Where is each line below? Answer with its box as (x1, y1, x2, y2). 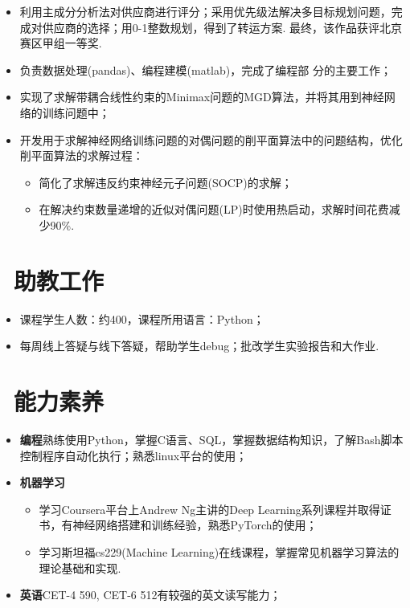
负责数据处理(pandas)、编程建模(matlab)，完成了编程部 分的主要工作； (19, 61, 392, 78)
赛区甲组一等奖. (19, 35, 102, 51)
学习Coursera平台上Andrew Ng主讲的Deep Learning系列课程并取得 (39, 500, 380, 517)
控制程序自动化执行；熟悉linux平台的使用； (19, 447, 248, 463)
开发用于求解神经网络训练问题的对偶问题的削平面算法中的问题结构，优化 (19, 131, 403, 148)
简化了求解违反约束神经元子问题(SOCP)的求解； (39, 173, 293, 190)
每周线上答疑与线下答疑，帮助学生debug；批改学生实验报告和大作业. (19, 337, 379, 354)
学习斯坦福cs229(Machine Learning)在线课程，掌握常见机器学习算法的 (39, 543, 400, 560)
